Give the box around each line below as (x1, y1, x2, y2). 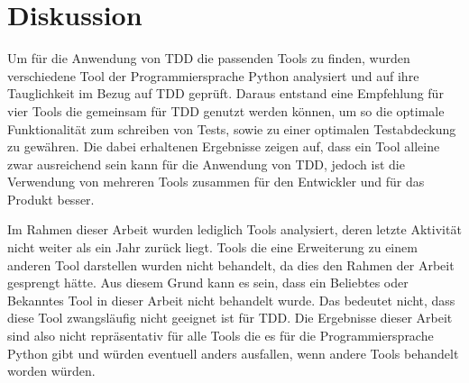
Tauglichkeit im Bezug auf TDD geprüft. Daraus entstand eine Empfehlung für (7, 84, 444, 103)
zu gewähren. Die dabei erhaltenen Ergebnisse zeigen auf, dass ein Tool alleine (7, 137, 440, 156)
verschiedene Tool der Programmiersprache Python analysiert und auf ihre (7, 66, 419, 85)
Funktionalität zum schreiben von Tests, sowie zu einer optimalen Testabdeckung (7, 119, 456, 138)
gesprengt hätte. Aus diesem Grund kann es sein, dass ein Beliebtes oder (7, 273, 409, 292)
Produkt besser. (7, 189, 95, 208)
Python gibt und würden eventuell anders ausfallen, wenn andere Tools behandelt (7, 343, 459, 362)
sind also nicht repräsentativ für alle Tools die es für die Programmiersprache (7, 326, 434, 345)
